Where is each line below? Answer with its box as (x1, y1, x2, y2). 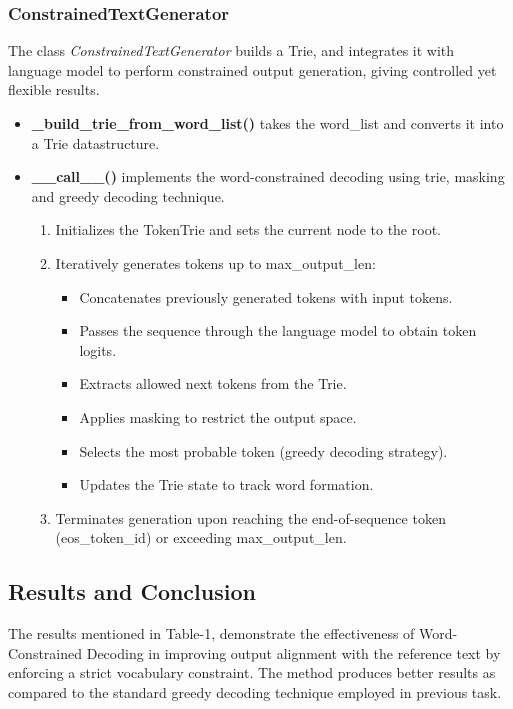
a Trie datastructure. (31, 132, 160, 153)
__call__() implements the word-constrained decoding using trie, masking (31, 166, 505, 187)
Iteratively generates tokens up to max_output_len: (55, 252, 376, 273)
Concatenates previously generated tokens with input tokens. (79, 286, 453, 307)
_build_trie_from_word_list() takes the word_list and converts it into (31, 113, 504, 133)
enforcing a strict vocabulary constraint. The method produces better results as (8, 662, 496, 683)
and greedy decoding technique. (31, 185, 225, 206)
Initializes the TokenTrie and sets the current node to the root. (55, 219, 441, 240)
